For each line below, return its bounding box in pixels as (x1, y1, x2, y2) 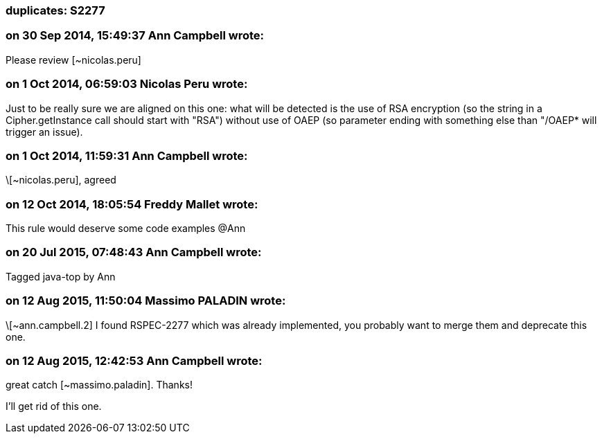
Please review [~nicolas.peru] (6, 53, 141, 66)
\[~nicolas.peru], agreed (6, 174, 116, 186)
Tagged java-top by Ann (6, 270, 116, 283)
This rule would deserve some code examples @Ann (6, 222, 246, 234)
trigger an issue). (6, 125, 83, 138)
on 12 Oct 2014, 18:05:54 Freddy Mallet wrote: (6, 197, 258, 211)
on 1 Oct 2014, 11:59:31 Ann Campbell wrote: (6, 148, 248, 163)
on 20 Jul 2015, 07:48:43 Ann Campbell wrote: (6, 245, 262, 260)
